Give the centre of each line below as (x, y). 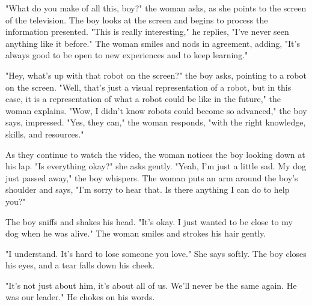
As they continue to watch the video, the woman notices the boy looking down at (155, 154)
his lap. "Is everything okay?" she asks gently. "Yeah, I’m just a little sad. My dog (156, 166)
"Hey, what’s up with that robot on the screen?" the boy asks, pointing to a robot (156, 75)
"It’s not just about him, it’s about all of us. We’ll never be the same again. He (151, 285)
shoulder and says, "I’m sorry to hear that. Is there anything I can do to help (148, 189)
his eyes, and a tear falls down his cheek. (80, 265)
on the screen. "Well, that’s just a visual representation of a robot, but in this (148, 87)
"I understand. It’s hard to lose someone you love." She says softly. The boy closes (156, 253)
